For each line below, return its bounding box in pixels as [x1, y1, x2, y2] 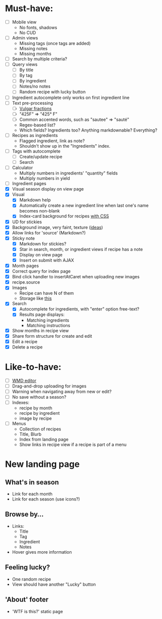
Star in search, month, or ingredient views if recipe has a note [19, 246, 143, 252]
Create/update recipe [19, 154, 62, 159]
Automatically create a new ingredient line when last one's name [19, 203, 149, 209]
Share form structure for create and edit [12, 333, 92, 339]
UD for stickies [12, 219, 42, 225]
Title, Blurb [19, 431, 42, 437]
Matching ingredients [26, 317, 70, 323]
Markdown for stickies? [19, 241, 67, 247]
